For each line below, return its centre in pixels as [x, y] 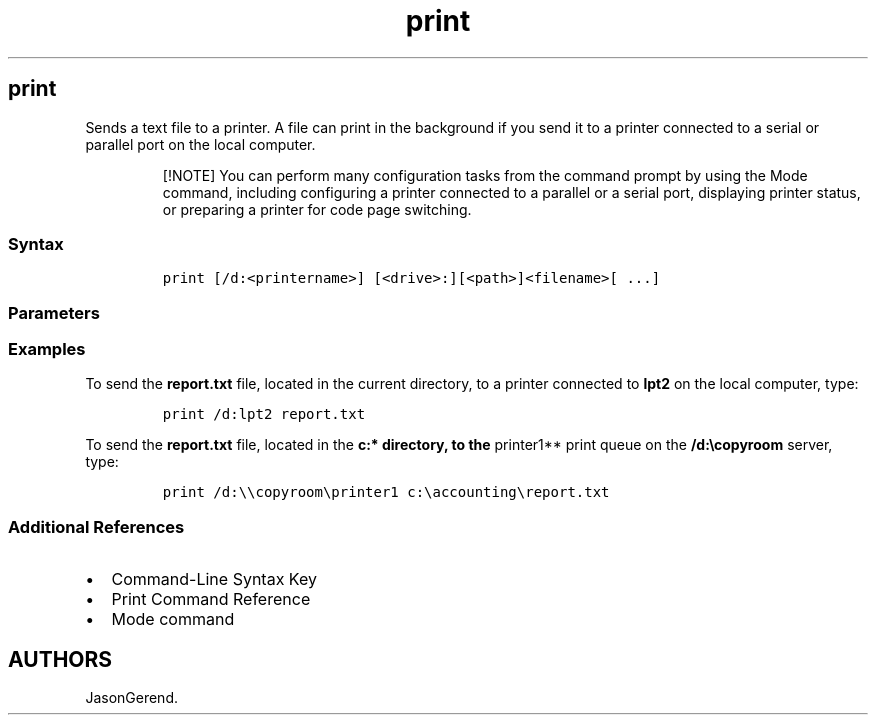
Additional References [96, 526]
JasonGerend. [131, 698]
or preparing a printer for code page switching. [317, 209]
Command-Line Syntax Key [214, 579]
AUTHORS [60, 659]
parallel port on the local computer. [200, 144]
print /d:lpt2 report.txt [264, 414]
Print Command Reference [211, 599]
